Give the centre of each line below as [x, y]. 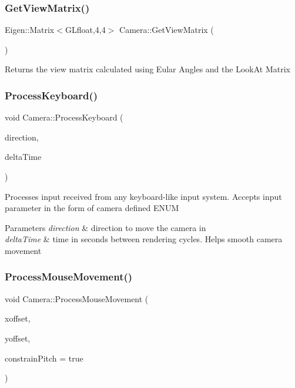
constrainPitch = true [44, 358]
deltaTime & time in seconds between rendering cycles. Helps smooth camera [144, 239]
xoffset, [18, 318]
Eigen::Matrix [30, 30]
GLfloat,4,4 [85, 30]
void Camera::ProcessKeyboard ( [64, 117]
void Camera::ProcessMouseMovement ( [77, 298]
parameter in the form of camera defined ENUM [92, 208]
